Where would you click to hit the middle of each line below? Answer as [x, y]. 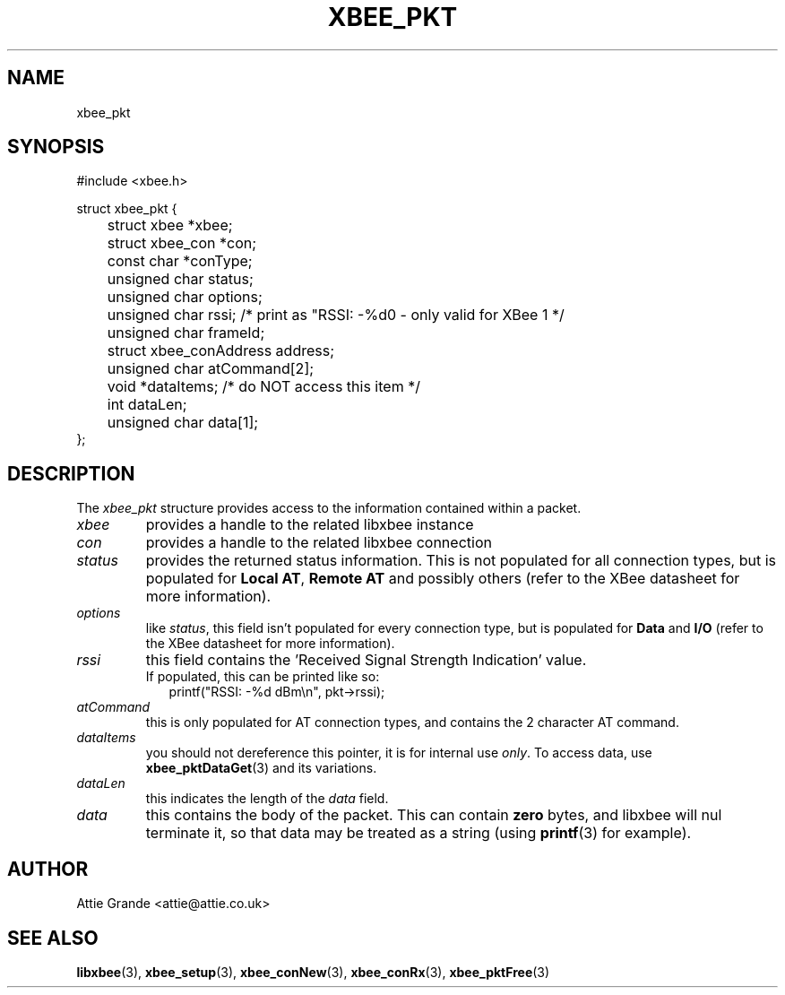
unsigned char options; [185, 297]
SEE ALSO [53, 938]
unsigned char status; [180, 279]
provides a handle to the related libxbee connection [319, 543]
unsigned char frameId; [186, 333]
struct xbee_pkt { [127, 209]
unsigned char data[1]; [183, 423]
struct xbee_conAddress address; [220, 351]
